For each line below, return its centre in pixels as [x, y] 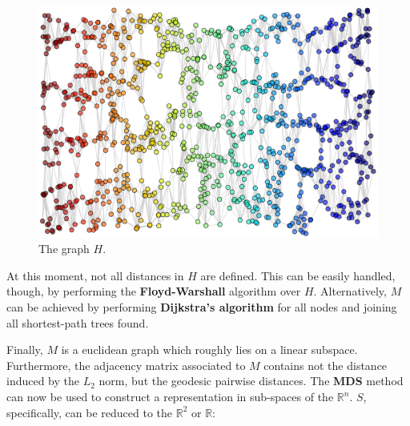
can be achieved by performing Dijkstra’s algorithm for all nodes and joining [202, 307]
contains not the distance [326, 365]
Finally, [25, 350]
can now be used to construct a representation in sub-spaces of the [170, 397]
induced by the [43, 381]
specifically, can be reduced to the [90, 412]
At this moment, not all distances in [95, 275]
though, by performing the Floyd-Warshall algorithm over [154, 291]
